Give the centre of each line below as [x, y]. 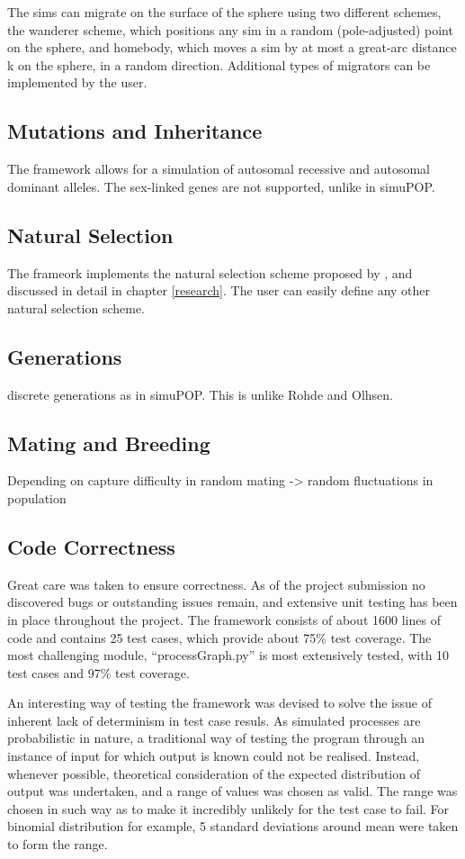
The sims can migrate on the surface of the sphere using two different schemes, [224, 12]
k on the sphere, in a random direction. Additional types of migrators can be [219, 64]
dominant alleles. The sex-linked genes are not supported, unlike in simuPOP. [221, 186]
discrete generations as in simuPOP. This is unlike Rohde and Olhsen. [200, 394]
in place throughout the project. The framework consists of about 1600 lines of [224, 619]
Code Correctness [91, 546]
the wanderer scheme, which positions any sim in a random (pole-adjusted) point [230, 29]
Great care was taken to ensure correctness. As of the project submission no [216, 584]
